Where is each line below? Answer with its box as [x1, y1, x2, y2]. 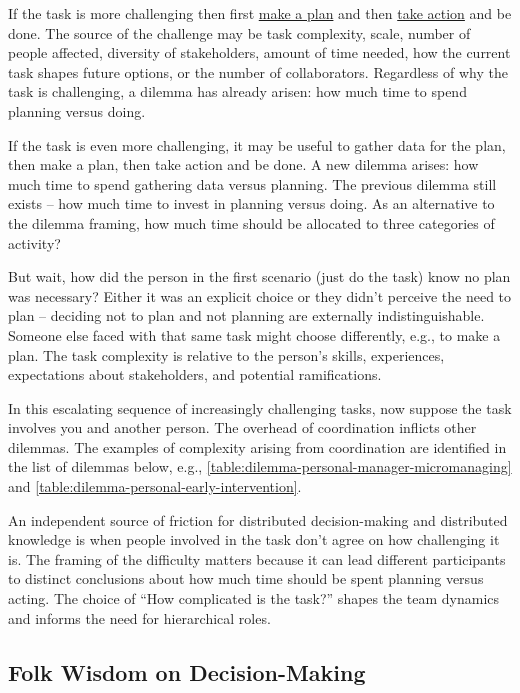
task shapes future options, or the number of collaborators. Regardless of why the [8, 61, 508, 82]
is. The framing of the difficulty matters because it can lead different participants [8, 548, 506, 569]
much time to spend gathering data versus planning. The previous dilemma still [8, 173, 497, 194]
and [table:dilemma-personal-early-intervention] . [8, 476, 302, 497]
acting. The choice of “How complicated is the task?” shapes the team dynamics [8, 588, 500, 609]
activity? [8, 232, 61, 253]
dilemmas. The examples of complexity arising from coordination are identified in [8, 436, 507, 457]
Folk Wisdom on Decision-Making [8, 656, 366, 687]
